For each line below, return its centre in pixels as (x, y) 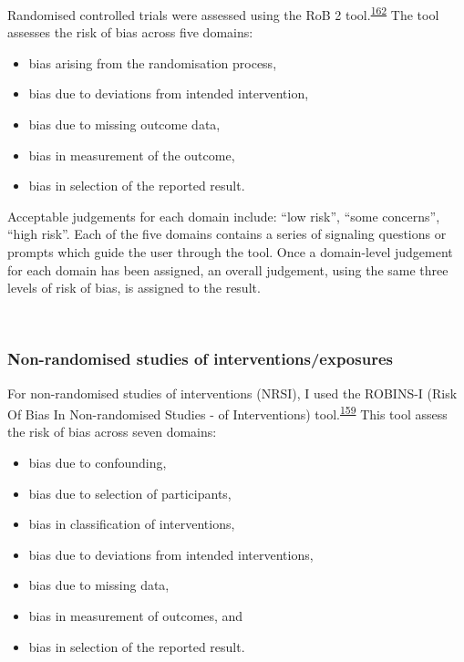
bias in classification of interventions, (132, 524)
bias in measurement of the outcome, (132, 155)
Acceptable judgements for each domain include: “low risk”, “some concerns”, (224, 216)
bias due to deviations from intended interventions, (171, 554)
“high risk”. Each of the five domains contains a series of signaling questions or (227, 234)
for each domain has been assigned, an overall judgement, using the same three (228, 269)
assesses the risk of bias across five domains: (130, 32)
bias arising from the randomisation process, (153, 62)
